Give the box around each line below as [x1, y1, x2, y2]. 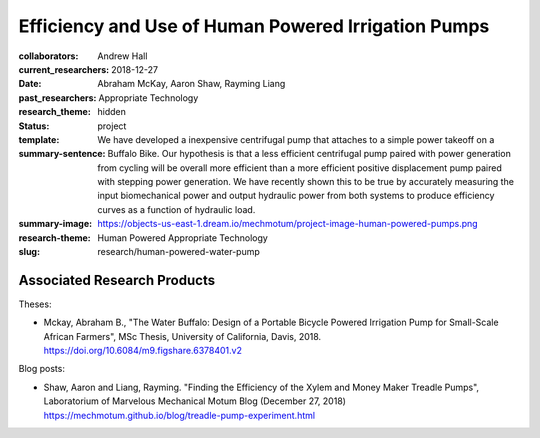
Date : [18, 78, 42, 90]
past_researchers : [18, 91, 97, 104]
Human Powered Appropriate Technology [97, 231, 269, 244]
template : [18, 133, 60, 145]
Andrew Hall [97, 50, 148, 62]
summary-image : [18, 218, 93, 230]
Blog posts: [18, 363, 65, 375]
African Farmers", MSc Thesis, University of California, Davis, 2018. [43, 330, 322, 342]
